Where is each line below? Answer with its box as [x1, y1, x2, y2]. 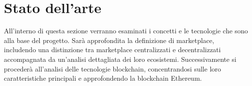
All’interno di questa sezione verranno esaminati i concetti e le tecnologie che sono [4, 26, 248, 36]
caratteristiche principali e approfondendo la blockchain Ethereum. [4, 73, 202, 83]
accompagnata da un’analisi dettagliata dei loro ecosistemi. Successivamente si [4, 54, 236, 64]
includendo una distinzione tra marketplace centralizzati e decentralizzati [4, 44, 221, 55]
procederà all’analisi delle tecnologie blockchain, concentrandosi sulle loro [4, 63, 221, 73]
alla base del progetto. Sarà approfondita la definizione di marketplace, [4, 35, 214, 45]
